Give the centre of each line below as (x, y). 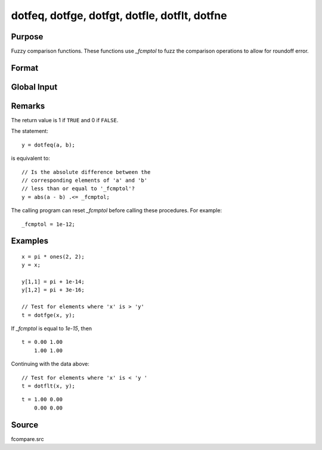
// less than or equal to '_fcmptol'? (78, 189)
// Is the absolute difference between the (86, 172)
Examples (30, 241)
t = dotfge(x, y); (49, 315)
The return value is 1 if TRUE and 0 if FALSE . (65, 120)
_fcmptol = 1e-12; (49, 224)
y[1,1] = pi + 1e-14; (53, 282)
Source (25, 425)
